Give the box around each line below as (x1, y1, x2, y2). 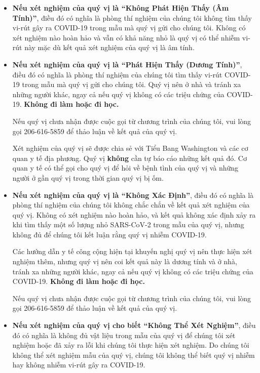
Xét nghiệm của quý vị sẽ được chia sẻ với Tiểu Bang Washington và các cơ (12, 143, 248, 153)
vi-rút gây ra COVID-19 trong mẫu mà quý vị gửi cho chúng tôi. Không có (12, 22, 246, 33)
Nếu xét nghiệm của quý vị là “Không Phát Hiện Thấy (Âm (12, 3, 229, 13)
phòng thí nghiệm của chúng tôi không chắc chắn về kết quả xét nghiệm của (12, 199, 250, 210)
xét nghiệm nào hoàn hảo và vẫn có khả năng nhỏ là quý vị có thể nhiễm (12, 32, 240, 43)
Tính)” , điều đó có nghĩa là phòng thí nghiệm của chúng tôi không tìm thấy (12, 12, 252, 23)
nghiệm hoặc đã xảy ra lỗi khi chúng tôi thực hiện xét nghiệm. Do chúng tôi (12, 340, 249, 350)
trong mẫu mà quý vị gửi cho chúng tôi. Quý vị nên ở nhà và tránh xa (22, 79, 241, 90)
